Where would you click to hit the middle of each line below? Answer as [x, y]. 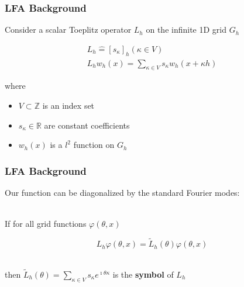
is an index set [68, 106]
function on [94, 145]
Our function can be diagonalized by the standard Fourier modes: [122, 193]
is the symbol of [143, 274]
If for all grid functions [46, 224]
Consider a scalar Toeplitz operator [68, 30]
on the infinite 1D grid [186, 30]
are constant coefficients [87, 125]
